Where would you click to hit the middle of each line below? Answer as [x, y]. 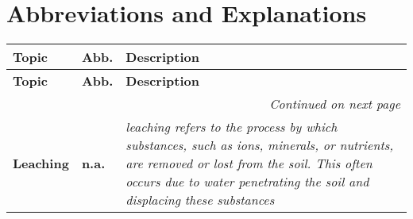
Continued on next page [335, 104]
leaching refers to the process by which [232, 127]
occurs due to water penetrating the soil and [247, 182]
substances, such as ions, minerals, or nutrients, [260, 145]
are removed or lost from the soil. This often [249, 163]
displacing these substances [200, 200]
